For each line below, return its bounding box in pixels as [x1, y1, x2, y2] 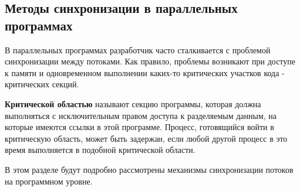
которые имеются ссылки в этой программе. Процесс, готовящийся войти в [5, 121, 274, 133]
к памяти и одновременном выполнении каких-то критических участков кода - [5, 66, 285, 79]
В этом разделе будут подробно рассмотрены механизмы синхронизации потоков [5, 163, 294, 175]
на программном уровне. [5, 175, 93, 187]
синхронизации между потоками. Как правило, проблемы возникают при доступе [5, 55, 295, 67]
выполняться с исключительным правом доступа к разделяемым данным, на [5, 109, 277, 121]
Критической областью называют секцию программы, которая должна [5, 97, 261, 110]
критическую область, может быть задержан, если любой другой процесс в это [5, 132, 288, 144]
